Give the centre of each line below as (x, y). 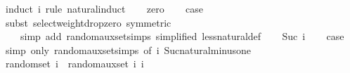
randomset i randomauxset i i (74, 64)
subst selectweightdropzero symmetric (88, 22)
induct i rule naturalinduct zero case (104, 8)
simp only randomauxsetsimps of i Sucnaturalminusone (128, 49)
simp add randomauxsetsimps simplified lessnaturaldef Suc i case (182, 36)
